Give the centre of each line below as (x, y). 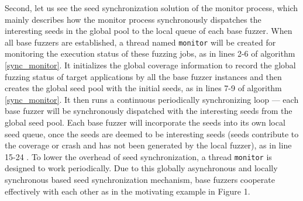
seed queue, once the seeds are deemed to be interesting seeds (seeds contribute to (152, 134)
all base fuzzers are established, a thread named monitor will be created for (140, 42)
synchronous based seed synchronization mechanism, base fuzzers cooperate (140, 180)
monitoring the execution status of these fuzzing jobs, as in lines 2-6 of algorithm (150, 53)
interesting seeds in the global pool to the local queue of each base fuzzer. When (149, 31)
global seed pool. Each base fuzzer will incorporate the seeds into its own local (145, 122)
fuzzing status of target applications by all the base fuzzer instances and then (143, 76)
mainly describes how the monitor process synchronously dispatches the (133, 19)
